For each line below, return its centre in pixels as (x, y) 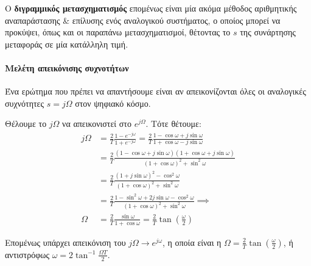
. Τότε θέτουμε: (173, 124)
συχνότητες (25, 103)
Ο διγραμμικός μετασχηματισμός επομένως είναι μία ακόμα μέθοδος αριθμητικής (151, 8)
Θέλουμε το (26, 124)
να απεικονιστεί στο (97, 124)
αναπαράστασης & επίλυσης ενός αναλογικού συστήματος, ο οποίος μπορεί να (143, 20)
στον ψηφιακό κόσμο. (113, 103)
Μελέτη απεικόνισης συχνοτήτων (67, 67)
